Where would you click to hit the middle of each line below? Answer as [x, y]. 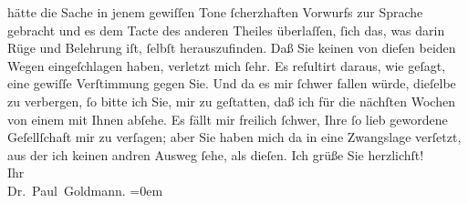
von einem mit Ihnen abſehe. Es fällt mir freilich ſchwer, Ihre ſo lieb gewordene [228, 119]
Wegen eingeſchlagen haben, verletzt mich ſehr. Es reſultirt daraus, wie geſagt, [227, 65]
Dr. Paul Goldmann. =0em [85, 190]
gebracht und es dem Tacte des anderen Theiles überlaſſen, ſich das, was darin [226, 30]
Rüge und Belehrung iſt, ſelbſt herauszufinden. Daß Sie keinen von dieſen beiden [232, 48]
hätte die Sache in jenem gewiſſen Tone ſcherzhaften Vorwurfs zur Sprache [215, 12]
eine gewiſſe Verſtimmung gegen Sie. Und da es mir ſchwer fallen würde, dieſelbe [232, 83]
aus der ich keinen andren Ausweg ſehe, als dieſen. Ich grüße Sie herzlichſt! [216, 154]
